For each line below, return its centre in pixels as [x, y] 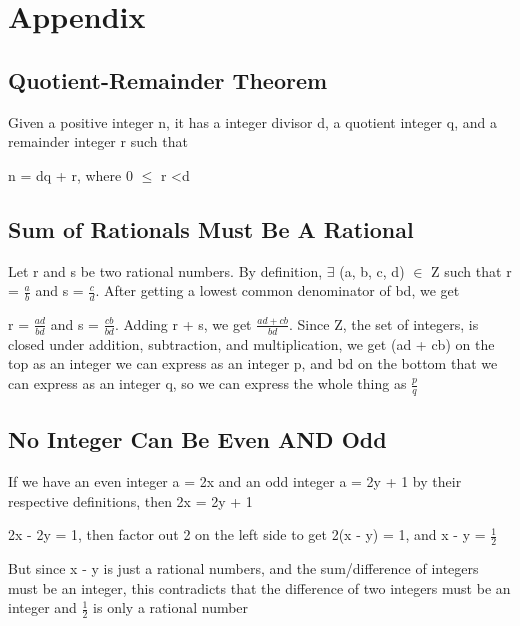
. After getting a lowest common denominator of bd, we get [277, 290]
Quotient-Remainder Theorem [168, 79]
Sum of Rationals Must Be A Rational [211, 228]
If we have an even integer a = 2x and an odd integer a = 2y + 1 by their [235, 481]
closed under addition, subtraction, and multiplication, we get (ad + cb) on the [251, 343]
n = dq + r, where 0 [70, 174]
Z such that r [471, 270]
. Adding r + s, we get [183, 323]
